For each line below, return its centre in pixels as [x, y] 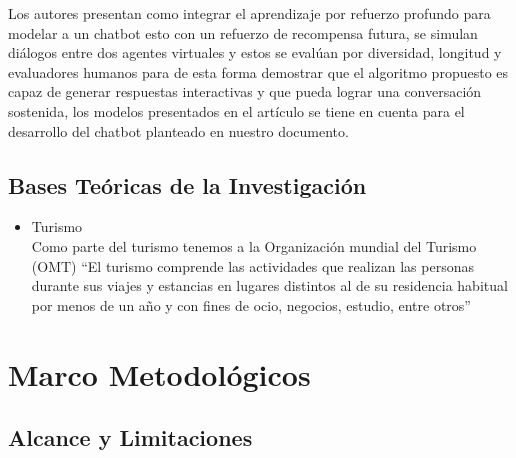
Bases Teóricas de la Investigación [187, 184]
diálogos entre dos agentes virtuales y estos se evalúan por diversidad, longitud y [255, 52]
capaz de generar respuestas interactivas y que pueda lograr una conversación [245, 91]
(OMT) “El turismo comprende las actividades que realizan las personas [252, 265]
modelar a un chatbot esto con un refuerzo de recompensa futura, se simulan [243, 32]
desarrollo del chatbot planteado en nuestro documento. [178, 130]
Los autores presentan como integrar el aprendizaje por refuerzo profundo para [249, 13]
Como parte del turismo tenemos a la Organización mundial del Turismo [254, 245]
